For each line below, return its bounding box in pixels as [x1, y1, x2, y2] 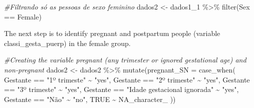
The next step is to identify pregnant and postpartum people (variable [4, 28, 220, 38]
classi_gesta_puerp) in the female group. [4, 37, 131, 48]
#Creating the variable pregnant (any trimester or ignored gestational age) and [4, 54, 246, 65]
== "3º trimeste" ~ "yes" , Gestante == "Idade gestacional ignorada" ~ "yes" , [4, 84, 239, 94]
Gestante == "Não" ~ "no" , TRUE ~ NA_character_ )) [4, 93, 176, 104]
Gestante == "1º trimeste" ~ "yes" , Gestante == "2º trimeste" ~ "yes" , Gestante [4, 74, 250, 84]
